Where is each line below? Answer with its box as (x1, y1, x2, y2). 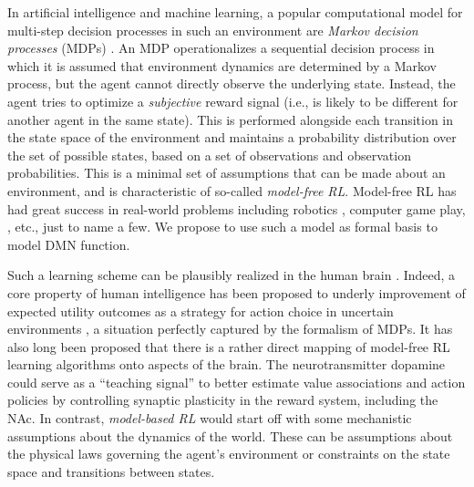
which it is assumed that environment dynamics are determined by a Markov (7, 56, 438, 75)
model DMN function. (7, 234, 130, 254)
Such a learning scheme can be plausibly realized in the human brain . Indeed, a (7, 265, 456, 285)
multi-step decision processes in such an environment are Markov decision (7, 20, 418, 39)
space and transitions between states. (7, 461, 215, 481)
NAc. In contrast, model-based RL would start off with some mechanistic (7, 409, 412, 428)
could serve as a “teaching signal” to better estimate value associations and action (7, 372, 466, 391)
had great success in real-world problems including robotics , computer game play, (7, 199, 466, 218)
